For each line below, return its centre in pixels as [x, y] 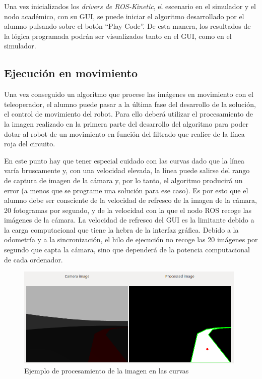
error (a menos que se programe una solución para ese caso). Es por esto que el [126, 190]
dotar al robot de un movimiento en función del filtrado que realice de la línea [124, 133]
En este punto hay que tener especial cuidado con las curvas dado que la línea [124, 160]
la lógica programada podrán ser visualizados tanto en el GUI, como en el [118, 36]
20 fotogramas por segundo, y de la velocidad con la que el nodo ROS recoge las [128, 210]
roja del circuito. [30, 144]
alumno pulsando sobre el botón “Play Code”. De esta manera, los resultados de [127, 26]
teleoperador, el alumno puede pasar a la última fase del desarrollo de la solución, [130, 104]
